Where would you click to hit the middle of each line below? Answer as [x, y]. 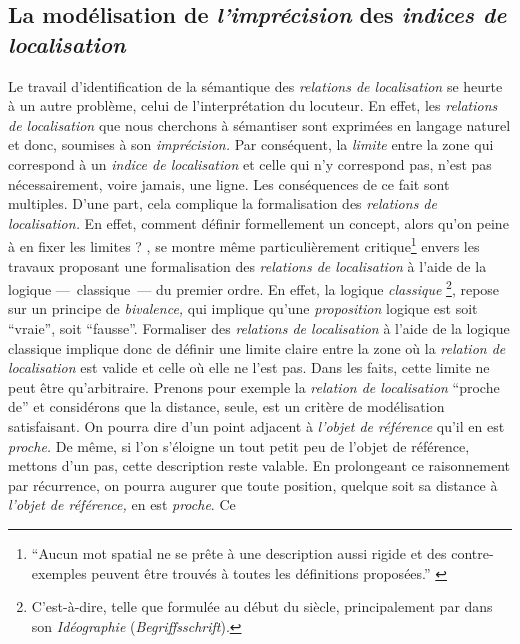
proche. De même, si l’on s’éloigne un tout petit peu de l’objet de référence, [239, 445]
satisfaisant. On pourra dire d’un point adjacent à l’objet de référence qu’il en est [256, 426]
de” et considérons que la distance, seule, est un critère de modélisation [226, 406]
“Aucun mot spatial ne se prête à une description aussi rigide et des [239, 552]
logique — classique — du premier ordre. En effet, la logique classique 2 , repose [254, 287]
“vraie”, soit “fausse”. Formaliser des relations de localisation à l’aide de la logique [259, 328]
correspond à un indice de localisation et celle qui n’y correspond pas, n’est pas [250, 163]
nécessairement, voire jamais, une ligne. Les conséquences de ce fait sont [229, 183]
